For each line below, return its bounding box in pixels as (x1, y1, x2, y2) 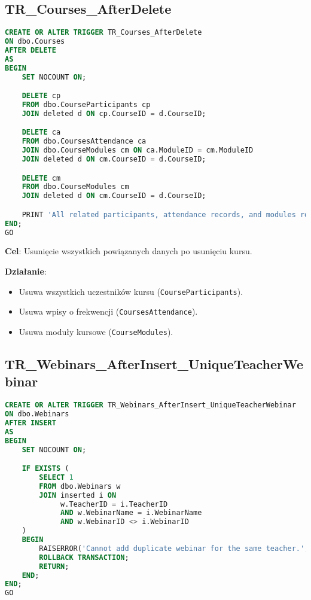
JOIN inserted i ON (39, 491, 117, 500)
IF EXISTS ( (22, 464, 69, 473)
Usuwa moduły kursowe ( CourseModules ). (19, 325, 173, 337)
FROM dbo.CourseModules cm (22, 182, 129, 191)
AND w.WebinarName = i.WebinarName (60, 508, 202, 517)
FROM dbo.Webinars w (39, 482, 121, 491)
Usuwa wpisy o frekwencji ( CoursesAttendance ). (19, 305, 198, 318)
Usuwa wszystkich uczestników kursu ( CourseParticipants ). (19, 285, 243, 297)
